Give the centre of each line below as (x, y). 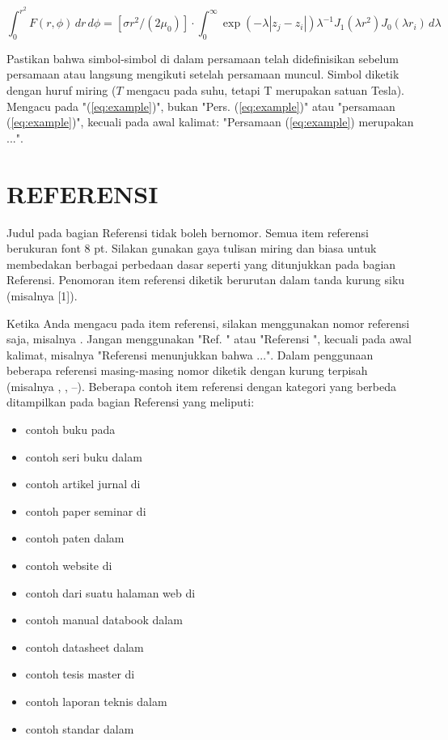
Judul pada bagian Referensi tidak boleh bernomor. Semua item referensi (188, 232)
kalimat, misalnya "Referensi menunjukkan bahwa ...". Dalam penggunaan (190, 354)
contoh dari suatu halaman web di (110, 592)
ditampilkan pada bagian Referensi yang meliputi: (131, 402)
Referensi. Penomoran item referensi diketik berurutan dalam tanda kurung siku (206, 280)
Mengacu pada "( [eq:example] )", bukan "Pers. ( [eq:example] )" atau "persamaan (201, 106)
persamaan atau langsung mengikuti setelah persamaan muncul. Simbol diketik (203, 74)
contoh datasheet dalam (85, 646)
